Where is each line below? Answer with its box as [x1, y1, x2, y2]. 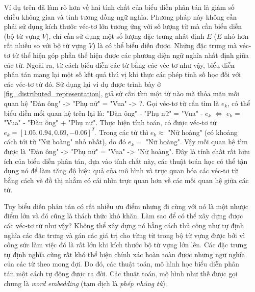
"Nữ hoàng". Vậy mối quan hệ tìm [145, 136, 248, 147]
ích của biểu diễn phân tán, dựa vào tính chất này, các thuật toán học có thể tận [4, 156, 248, 166]
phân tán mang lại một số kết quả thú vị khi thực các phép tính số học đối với [4, 69, 241, 80]
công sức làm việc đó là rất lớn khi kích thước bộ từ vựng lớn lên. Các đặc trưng [4, 239, 247, 250]
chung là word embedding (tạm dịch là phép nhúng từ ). [4, 278, 167, 288]
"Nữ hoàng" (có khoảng [168, 127, 238, 137]
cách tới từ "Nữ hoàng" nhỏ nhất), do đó [4, 136, 126, 147]
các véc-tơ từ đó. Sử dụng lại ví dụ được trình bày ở [4, 79, 161, 89]
